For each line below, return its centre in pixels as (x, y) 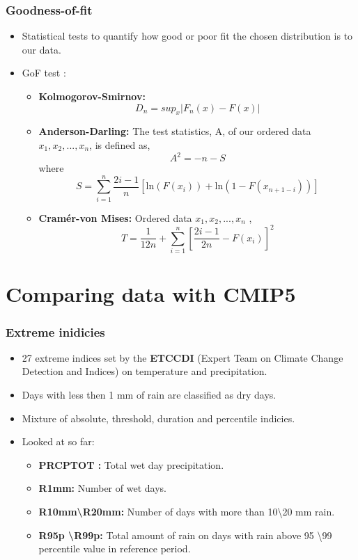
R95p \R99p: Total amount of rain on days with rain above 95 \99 (185, 535)
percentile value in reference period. (115, 549)
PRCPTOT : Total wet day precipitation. (131, 464)
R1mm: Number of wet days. (102, 488)
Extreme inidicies (55, 331)
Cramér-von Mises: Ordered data (115, 217)
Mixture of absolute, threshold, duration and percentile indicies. (158, 418)
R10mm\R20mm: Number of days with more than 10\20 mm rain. (187, 511)
